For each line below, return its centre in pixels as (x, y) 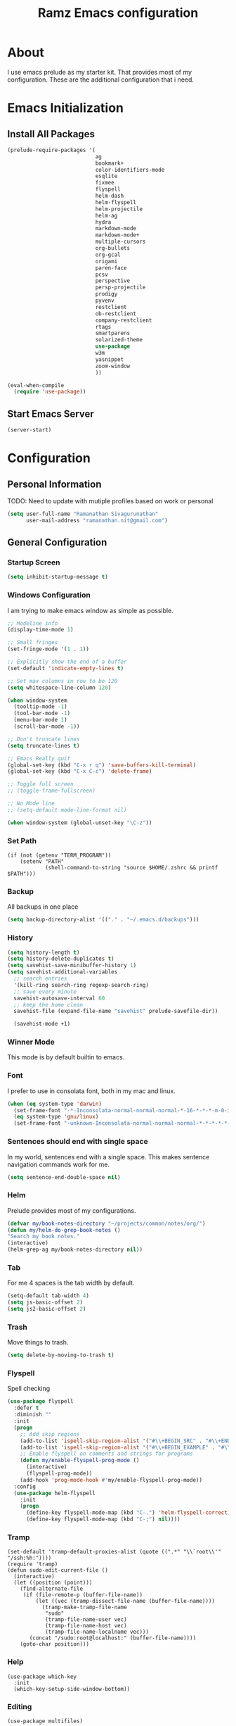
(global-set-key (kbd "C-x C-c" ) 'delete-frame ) (80, 771)
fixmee (105, 183)
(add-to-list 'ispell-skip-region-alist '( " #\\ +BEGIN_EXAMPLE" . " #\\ (125, 1447)
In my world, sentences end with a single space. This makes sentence (109, 1157)
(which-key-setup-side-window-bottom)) (72, 1689)
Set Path (22, 840)
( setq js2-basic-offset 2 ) (47, 1309)
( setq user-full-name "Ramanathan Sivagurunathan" (83, 514)
